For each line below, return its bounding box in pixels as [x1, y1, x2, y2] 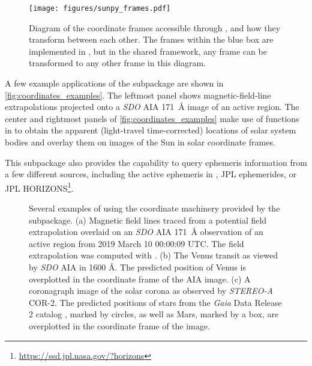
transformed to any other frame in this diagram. [29, 56, 206, 69]
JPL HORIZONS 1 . [5, 180, 74, 194]
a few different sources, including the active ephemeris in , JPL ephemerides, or [5, 168, 296, 180]
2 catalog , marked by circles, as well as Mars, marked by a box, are [29, 308, 279, 320]
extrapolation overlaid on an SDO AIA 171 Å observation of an [29, 225, 263, 238]
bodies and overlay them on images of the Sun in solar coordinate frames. [5, 136, 275, 148]
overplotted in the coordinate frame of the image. [29, 319, 210, 332]
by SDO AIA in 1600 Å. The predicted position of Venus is [29, 261, 246, 273]
